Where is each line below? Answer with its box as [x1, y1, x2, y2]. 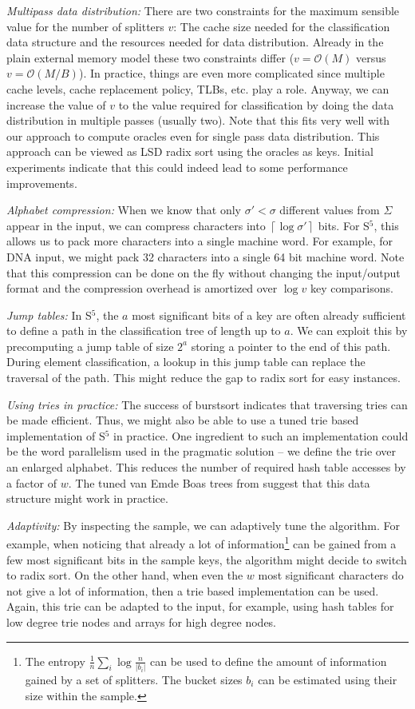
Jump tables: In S [6, 306, 92, 323]
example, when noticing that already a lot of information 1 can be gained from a [6, 533, 397, 552]
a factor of [6, 474, 57, 491]
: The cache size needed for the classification [173, 18, 390, 34]
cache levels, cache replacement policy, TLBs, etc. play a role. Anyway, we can [6, 80, 389, 97]
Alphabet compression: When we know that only [6, 201, 241, 218]
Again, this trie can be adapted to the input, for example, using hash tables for [6, 598, 394, 615]
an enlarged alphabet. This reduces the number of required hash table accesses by [6, 459, 406, 476]
